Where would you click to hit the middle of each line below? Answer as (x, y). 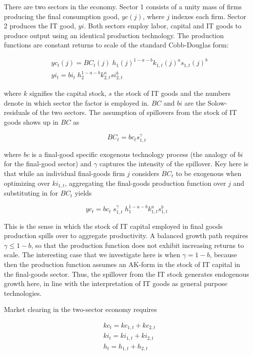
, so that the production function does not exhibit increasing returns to (138, 245)
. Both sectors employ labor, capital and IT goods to (163, 26)
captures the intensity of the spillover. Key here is (174, 164)
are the (195, 102)
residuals (17, 112)
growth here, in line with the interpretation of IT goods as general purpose (116, 283)
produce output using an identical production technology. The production (114, 35)
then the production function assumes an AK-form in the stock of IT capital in (122, 264)
